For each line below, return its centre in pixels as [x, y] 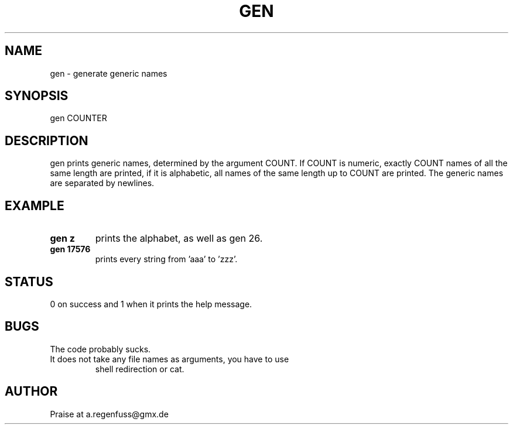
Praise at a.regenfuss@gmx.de [109, 414]
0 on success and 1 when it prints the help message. [151, 304]
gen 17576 [70, 249]
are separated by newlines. [102, 183]
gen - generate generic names [109, 73]
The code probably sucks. [100, 349]
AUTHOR [31, 392]
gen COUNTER [78, 118]
